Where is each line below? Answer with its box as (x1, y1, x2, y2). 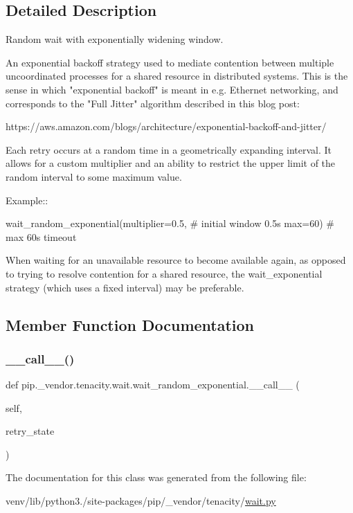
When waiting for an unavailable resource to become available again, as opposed (6, 253, 346, 267)
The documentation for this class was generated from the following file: (6, 470, 307, 485)
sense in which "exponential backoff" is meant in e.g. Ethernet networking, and (6, 82, 338, 96)
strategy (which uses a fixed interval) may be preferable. (6, 280, 244, 294)
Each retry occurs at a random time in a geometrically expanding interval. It (6, 142, 332, 156)
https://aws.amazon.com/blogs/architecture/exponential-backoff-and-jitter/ (6, 119, 327, 134)
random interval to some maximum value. (6, 169, 182, 183)
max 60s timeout (6, 229, 77, 244)
